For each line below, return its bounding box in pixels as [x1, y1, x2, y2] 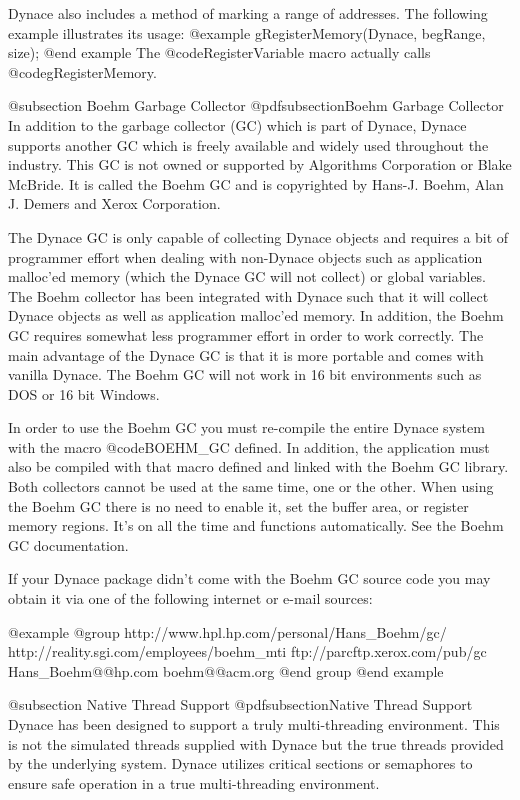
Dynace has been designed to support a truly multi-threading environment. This [8, 714, 500, 734]
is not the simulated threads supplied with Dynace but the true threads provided [8, 733, 504, 754]
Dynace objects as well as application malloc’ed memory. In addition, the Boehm [8, 305, 504, 326]
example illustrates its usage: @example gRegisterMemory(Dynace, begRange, [8, 22, 486, 43]
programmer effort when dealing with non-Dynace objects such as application [8, 246, 483, 267]
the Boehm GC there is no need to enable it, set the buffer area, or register [8, 495, 469, 516]
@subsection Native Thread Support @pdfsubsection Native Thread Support [8, 694, 473, 715]
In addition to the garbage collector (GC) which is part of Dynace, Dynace [8, 114, 467, 135]
